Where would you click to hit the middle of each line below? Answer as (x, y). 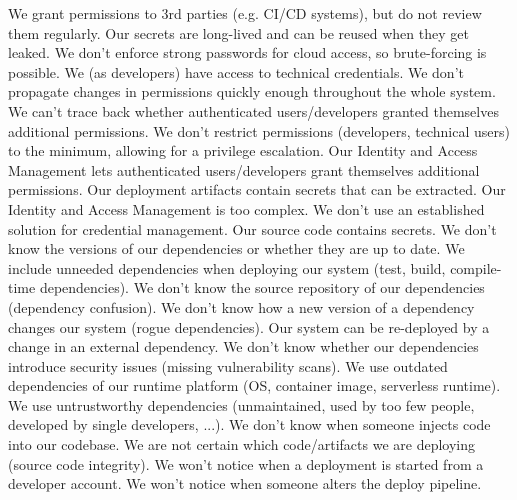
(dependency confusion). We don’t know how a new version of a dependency (241, 306)
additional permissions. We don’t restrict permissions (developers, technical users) (259, 130)
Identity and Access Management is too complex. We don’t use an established (246, 208)
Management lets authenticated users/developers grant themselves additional (244, 169)
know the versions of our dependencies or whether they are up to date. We (236, 248)
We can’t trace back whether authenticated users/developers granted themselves (253, 110)
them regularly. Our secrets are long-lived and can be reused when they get (238, 32)
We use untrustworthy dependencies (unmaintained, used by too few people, (241, 404)
